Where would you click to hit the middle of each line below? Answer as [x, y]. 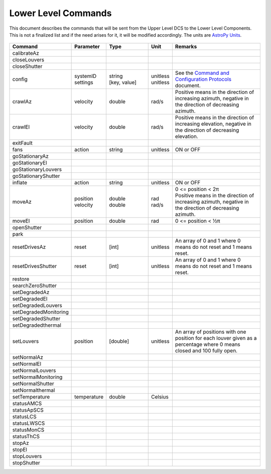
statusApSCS [28, 410]
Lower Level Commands [60, 13]
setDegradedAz [31, 293]
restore [21, 279]
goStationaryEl [30, 163]
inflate [20, 182]
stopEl [20, 450]
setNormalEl [27, 364]
